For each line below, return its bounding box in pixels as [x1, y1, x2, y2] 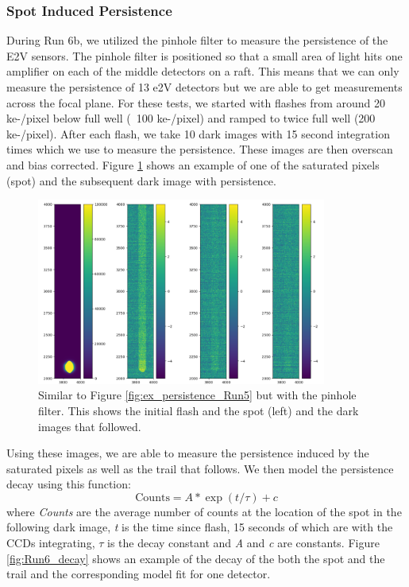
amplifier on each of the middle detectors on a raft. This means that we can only [6, 63, 399, 80]
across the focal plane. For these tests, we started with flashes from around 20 [6, 94, 385, 111]
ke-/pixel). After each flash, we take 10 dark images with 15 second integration [6, 125, 390, 142]
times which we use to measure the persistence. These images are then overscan [6, 141, 393, 157]
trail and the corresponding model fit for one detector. [6, 566, 271, 582]
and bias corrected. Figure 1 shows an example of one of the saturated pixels [6, 156, 380, 173]
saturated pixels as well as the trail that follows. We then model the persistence [6, 460, 394, 476]
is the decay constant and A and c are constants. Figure [106, 535, 380, 551]
